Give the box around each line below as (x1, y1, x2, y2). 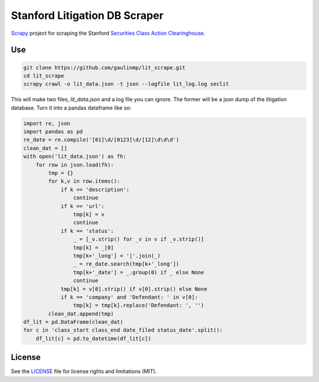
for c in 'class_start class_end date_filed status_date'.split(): (23, 327, 223, 334)
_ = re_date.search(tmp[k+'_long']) (73, 261, 180, 267)
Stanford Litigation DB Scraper (11, 9, 164, 22)
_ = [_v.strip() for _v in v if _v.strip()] (73, 236, 204, 242)
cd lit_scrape (23, 72, 64, 79)
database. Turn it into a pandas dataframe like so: (11, 104, 132, 111)
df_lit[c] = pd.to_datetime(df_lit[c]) (35, 335, 152, 342)
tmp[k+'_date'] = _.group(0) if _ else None (73, 269, 204, 276)
